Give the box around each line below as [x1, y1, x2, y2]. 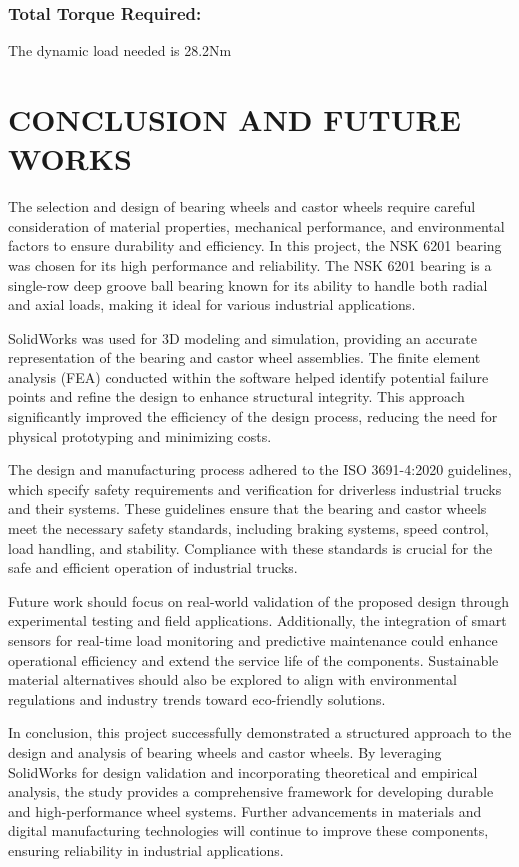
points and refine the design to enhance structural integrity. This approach [8, 386, 465, 407]
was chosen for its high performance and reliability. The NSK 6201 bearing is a [8, 254, 492, 275]
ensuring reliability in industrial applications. [8, 839, 284, 860]
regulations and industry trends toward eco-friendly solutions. [8, 688, 386, 709]
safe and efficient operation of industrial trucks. [8, 557, 298, 578]
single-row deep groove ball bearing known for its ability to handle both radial [8, 274, 488, 295]
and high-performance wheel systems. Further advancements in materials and [8, 800, 482, 821]
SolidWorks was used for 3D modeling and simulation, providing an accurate [8, 327, 477, 348]
